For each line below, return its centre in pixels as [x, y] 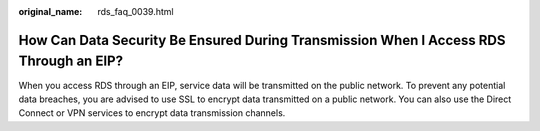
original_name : [50, 11]
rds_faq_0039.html [135, 11]
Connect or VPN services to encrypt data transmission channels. [152, 113]
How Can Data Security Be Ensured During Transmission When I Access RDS [262, 40]
